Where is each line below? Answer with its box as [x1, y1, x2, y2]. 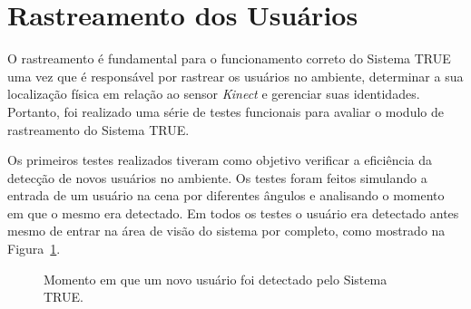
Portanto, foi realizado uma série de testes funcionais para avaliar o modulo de [7, 101, 444, 121]
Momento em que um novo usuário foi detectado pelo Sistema [44, 269, 388, 288]
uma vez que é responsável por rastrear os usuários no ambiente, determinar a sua [7, 66, 464, 85]
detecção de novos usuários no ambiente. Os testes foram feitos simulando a [7, 168, 427, 187]
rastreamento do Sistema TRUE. [7, 120, 190, 139]
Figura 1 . [7, 239, 61, 258]
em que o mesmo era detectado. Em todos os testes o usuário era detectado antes [7, 203, 459, 222]
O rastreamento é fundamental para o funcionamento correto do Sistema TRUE [7, 49, 451, 68]
